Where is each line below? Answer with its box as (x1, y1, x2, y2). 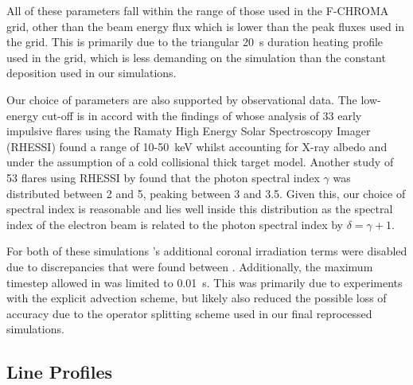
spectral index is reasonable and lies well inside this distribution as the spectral (6, 200, 393, 217)
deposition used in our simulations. (6, 64, 177, 81)
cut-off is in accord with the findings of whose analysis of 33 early (41, 107, 362, 123)
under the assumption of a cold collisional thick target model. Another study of (6, 154, 394, 170)
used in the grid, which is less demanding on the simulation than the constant (6, 49, 386, 65)
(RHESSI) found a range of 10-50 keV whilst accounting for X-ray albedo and (6, 138, 388, 154)
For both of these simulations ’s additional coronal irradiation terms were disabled (6, 243, 407, 259)
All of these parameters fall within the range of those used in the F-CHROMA (6, 2, 389, 18)
